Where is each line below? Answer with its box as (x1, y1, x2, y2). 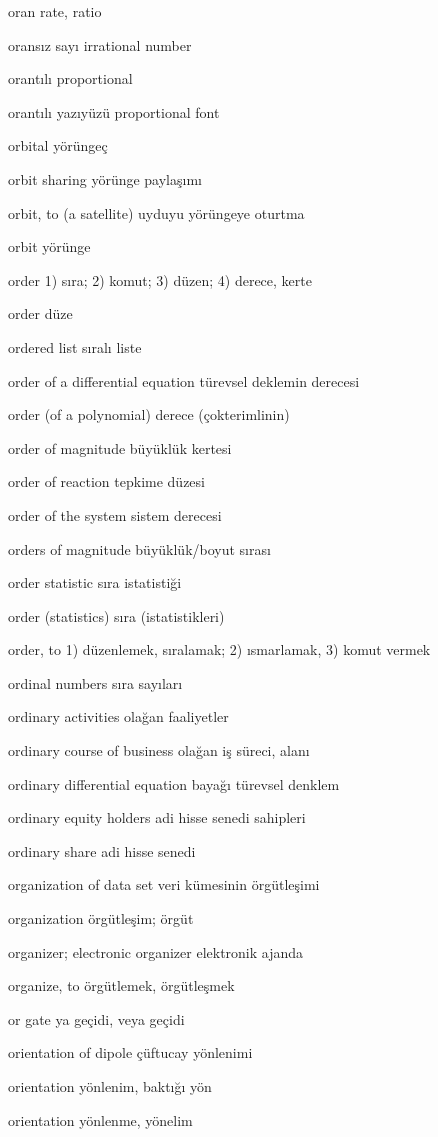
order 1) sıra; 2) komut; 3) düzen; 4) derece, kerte (8, 269, 312, 290)
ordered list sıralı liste (8, 336, 142, 357)
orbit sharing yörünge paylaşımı (8, 168, 202, 189)
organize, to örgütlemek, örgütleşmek (8, 975, 235, 996)
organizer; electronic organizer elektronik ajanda (8, 941, 304, 962)
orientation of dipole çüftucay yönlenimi (8, 1042, 253, 1063)
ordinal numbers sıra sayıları (8, 672, 183, 693)
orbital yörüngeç (8, 135, 108, 156)
